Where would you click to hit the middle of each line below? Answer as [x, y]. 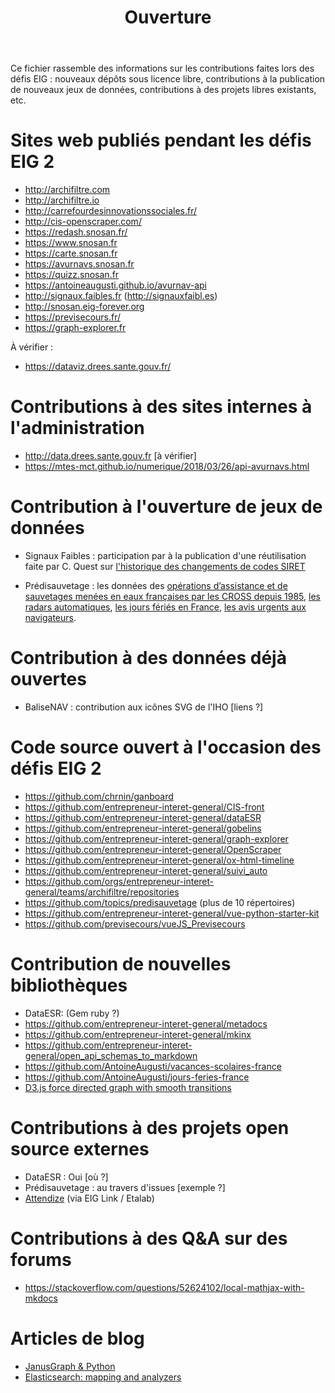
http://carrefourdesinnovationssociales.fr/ [110, 211]
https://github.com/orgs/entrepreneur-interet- [119, 881]
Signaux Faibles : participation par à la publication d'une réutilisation [165, 555]
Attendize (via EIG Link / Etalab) [89, 1198]
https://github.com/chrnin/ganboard [99, 796]
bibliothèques [69, 985]
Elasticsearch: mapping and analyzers [103, 1377]
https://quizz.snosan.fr [72, 275]
